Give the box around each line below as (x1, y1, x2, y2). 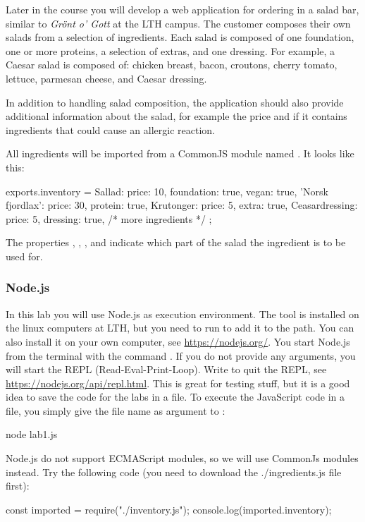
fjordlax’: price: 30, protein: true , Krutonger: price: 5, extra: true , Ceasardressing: (6, 198, 358, 212)
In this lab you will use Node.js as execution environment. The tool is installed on (6, 306, 359, 321)
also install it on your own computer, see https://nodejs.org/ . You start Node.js (6, 334, 350, 348)
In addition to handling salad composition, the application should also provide (6, 95, 344, 109)
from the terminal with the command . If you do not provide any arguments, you (6, 348, 356, 363)
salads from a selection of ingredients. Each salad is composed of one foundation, (6, 30, 354, 44)
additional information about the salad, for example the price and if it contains (6, 109, 347, 123)
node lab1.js (6, 427, 58, 442)
